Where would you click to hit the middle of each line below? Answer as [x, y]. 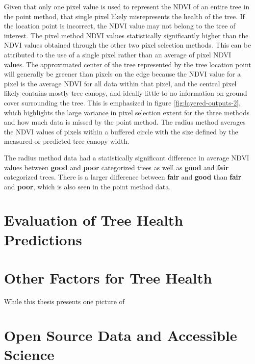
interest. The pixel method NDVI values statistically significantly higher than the [126, 35]
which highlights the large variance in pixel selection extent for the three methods [127, 112]
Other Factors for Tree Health [108, 278]
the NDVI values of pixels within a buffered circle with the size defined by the [121, 131]
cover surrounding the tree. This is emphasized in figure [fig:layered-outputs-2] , [122, 102]
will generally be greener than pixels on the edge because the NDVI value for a [123, 74]
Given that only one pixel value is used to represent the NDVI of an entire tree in [127, 6]
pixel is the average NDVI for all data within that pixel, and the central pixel [120, 83]
